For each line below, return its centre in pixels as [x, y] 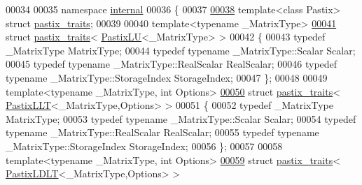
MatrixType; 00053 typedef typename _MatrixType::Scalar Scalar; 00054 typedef [181, 118]
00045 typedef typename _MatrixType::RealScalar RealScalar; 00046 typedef [172, 64]
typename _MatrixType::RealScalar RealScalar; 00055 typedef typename [162, 132]
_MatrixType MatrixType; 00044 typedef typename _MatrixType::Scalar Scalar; [181, 50]
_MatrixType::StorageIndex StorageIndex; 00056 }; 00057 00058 [144, 146]
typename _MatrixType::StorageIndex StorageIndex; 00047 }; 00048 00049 [167, 77]
